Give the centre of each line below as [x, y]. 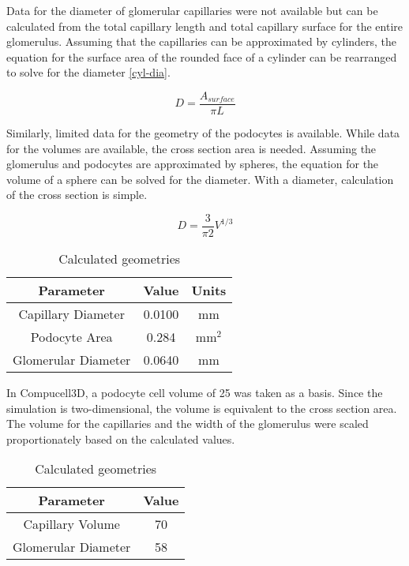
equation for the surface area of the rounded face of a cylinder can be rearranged [202, 56]
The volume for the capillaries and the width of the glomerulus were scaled [188, 424]
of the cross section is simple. [77, 195]
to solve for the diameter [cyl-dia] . [88, 72]
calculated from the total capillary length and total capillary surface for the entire [205, 26]
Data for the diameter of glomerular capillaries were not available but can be [192, 10]
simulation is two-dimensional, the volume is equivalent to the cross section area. [202, 408]
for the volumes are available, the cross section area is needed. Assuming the [191, 148]
